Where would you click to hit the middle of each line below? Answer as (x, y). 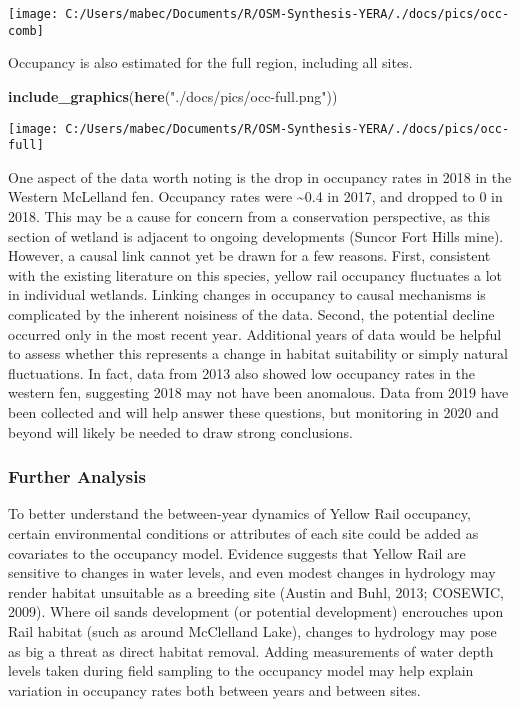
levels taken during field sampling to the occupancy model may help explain (241, 670)
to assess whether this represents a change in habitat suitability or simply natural (258, 353)
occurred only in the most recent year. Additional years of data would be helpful (255, 333)
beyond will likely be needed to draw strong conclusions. (180, 431)
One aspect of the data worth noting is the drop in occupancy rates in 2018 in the (260, 176)
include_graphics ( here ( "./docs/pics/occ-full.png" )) (173, 95)
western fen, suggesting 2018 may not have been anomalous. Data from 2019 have (258, 392)
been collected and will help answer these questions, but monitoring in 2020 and (253, 411)
